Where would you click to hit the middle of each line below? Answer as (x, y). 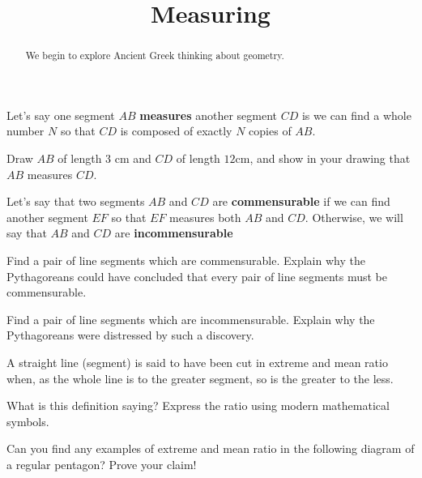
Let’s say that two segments (76, 201)
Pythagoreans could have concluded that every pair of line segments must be (197, 276)
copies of (270, 131)
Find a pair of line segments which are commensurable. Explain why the (186, 260)
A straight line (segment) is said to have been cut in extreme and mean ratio (197, 362)
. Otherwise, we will (354, 217)
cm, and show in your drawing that (323, 158)
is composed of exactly (176, 131)
